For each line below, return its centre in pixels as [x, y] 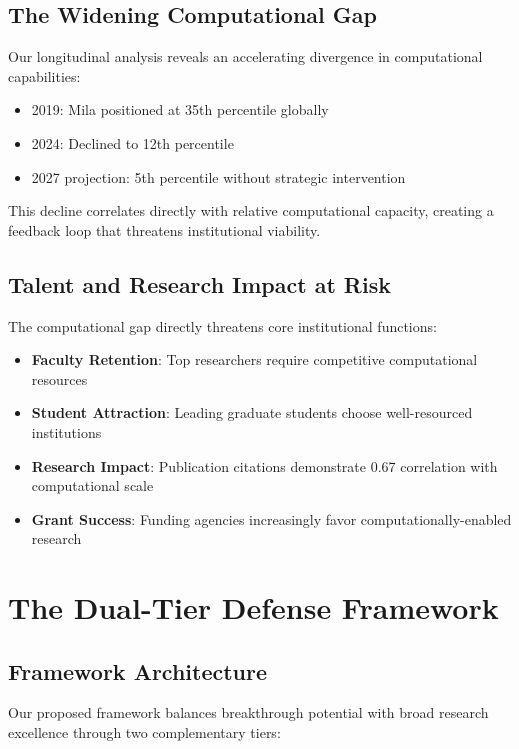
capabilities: [44, 75]
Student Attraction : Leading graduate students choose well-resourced [252, 412]
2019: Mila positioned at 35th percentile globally [180, 109]
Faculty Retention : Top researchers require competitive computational [254, 359]
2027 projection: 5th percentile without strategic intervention [218, 176]
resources [59, 378]
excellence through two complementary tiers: [144, 732]
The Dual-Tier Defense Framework [253, 607]
